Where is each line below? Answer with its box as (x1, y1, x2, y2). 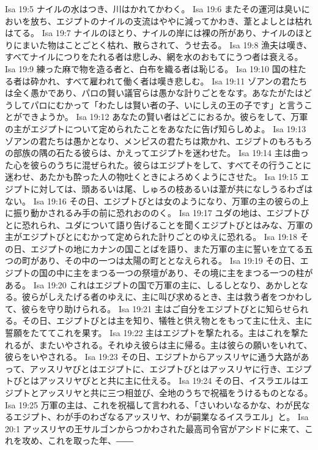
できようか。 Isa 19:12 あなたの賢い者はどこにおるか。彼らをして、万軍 (21, 110, 308, 123)
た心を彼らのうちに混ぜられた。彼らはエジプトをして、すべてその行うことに (5, 158, 311, 171)
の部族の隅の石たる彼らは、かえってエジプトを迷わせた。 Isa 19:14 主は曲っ (5, 146, 309, 159)
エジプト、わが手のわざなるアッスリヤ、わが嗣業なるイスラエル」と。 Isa (13, 410, 309, 423)
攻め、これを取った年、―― (21, 434, 133, 447)
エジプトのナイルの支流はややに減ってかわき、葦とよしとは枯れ (56, 14, 312, 27)
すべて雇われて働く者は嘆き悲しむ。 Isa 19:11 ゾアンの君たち (65, 74, 308, 87)
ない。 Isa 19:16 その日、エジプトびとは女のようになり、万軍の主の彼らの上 (5, 194, 309, 207)
